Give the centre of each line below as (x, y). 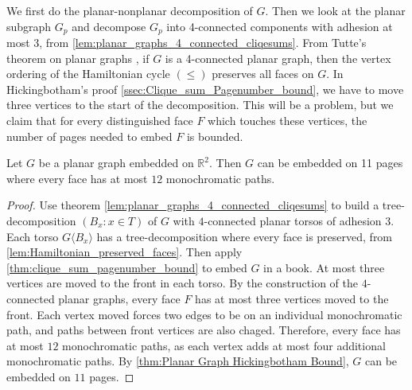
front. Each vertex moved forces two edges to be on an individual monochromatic (204, 314)
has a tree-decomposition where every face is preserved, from (245, 236)
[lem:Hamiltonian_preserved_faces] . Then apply (124, 252)
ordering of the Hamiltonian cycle (88, 74)
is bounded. (215, 136)
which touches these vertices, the (288, 121)
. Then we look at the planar (335, 10)
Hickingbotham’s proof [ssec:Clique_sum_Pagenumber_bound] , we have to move (205, 89)
